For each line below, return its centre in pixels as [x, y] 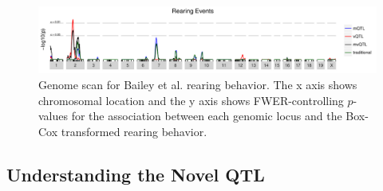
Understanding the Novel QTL [136, 174]
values [53, 116]
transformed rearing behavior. [134, 131]
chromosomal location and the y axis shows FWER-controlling [191, 100]
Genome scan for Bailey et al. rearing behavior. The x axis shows [198, 85]
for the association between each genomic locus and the [207, 116]
